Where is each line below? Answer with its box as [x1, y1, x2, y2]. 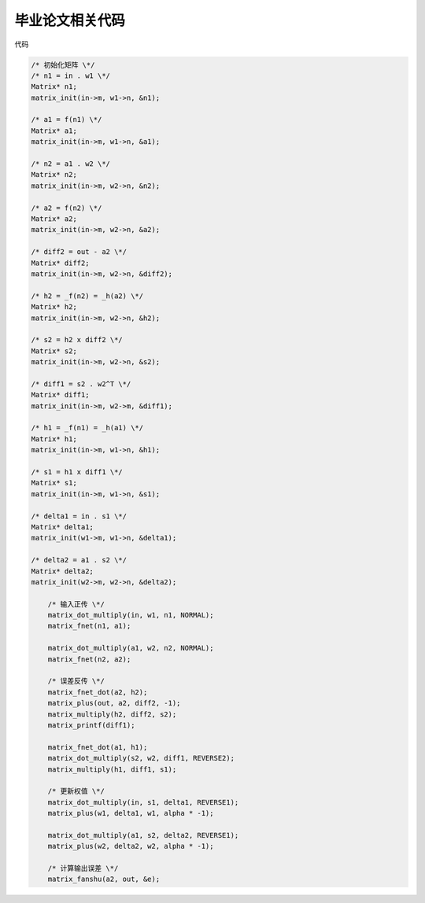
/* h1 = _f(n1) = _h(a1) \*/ [31, 423, 144, 433]
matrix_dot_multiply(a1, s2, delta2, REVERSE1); [47, 831, 239, 839]
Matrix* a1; [31, 126, 78, 135]
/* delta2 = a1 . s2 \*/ [31, 555, 128, 565]
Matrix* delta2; [31, 566, 94, 576]
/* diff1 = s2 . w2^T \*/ [31, 379, 131, 389]
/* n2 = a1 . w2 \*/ [31, 160, 110, 168]
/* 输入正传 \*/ [47, 599, 105, 609]
